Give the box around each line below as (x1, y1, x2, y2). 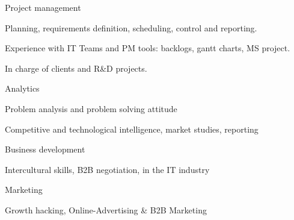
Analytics (5, 82, 40, 95)
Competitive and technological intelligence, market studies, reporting (5, 122, 259, 135)
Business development (5, 143, 85, 156)
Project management (5, 1, 81, 13)
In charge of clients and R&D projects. (5, 61, 147, 74)
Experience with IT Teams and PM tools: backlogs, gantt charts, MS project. (5, 42, 290, 54)
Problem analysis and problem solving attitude (5, 102, 177, 115)
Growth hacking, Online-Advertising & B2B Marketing (5, 203, 207, 216)
